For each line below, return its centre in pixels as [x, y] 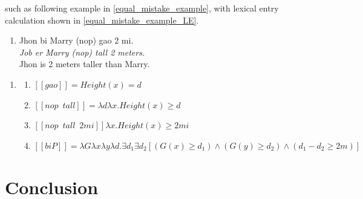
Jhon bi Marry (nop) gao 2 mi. [76, 40]
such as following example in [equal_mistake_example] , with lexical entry [142, 8]
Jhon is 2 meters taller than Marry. [84, 64]
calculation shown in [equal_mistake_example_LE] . [102, 20]
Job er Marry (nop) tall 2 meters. [82, 52]
